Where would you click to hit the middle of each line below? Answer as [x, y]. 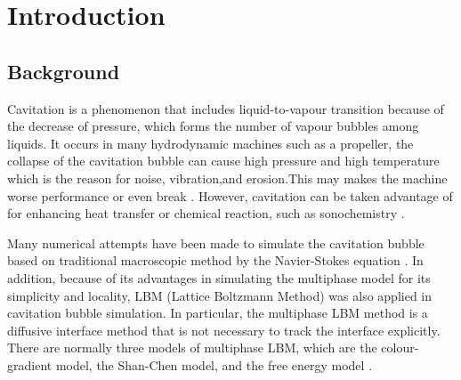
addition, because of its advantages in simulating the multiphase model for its [219, 277]
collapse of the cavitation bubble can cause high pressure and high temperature [223, 161]
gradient [30, 364]
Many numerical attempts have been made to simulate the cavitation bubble [216, 243]
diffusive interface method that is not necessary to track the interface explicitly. [224, 330]
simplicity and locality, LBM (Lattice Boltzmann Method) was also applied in [220, 295]
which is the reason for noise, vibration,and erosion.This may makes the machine [227, 178]
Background [64, 71]
